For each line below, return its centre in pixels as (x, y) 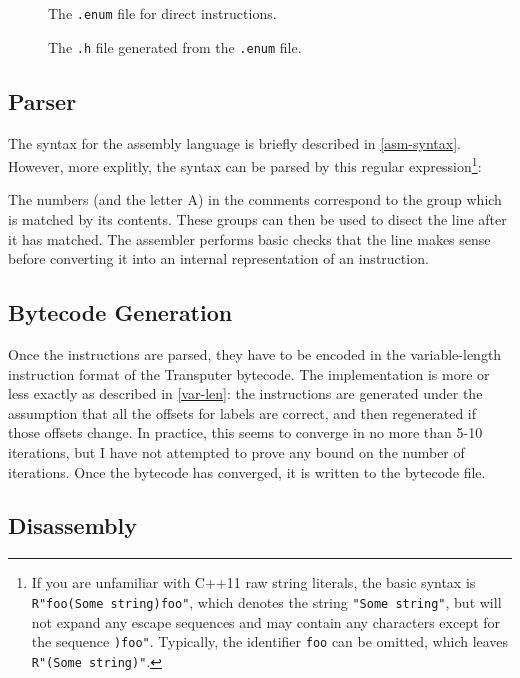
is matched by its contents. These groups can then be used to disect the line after (257, 218)
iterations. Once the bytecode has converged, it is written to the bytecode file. (247, 471)
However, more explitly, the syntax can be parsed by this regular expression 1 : (245, 164)
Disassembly (72, 525)
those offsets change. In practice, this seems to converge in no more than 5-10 (245, 432)
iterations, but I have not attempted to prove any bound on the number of (236, 451)
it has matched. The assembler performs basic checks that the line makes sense (249, 238)
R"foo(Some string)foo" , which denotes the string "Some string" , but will (266, 601)
